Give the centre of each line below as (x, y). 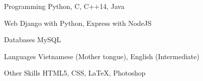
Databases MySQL (33, 40)
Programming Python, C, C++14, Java (64, 6)
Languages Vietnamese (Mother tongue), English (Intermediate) (102, 56)
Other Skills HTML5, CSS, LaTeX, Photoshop (75, 73)
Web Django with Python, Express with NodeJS (78, 23)
